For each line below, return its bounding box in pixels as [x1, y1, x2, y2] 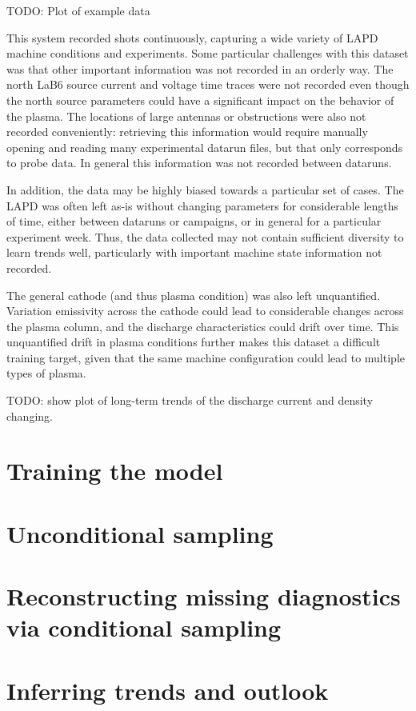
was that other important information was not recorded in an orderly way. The [6, 60, 394, 77]
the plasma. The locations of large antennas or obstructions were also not [6, 107, 366, 124]
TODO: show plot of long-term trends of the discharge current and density [6, 392, 374, 409]
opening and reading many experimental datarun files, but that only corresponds [6, 138, 403, 155]
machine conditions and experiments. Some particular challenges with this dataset [6, 45, 409, 62]
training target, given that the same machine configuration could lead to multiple [6, 349, 405, 365]
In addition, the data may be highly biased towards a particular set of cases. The [6, 181, 404, 198]
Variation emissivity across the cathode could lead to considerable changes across [6, 302, 404, 319]
